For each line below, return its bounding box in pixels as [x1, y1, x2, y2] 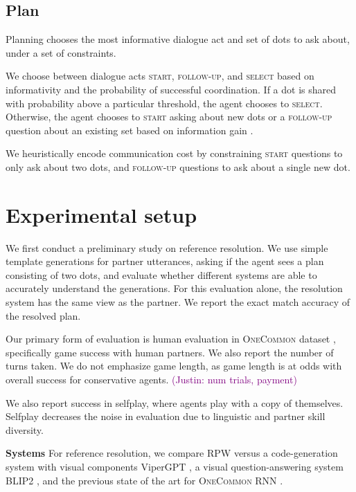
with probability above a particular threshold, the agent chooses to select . [6, 95, 323, 110]
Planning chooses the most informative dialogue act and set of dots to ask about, [6, 32, 350, 46]
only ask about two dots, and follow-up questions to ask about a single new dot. [6, 159, 350, 174]
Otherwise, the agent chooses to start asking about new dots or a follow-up [6, 109, 332, 124]
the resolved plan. [6, 308, 81, 322]
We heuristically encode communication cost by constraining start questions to [6, 146, 343, 161]
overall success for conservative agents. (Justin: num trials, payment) [6, 372, 297, 387]
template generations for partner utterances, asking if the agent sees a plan [6, 254, 324, 268]
